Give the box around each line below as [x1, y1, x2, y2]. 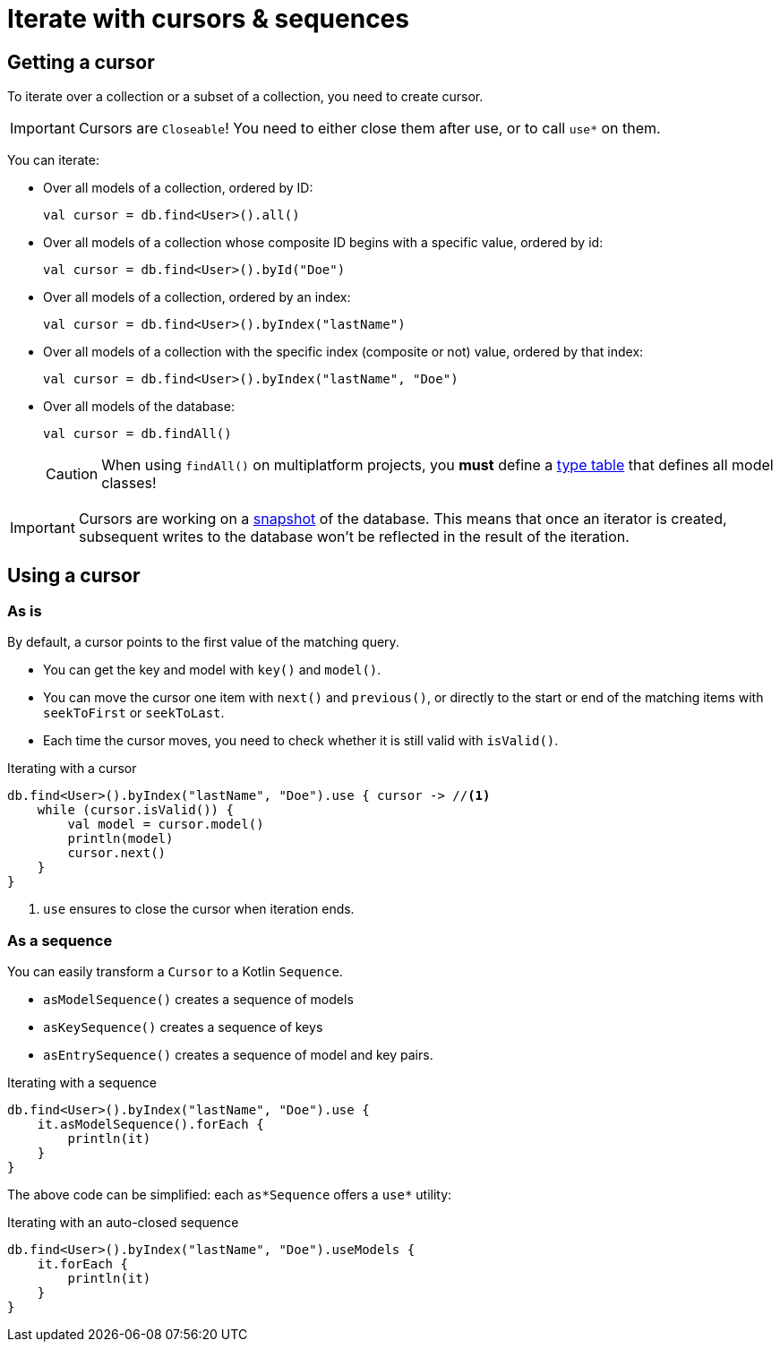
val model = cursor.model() [67, 817, 264, 832]
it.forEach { [37, 1257, 128, 1272]
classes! [101, 474, 157, 493]
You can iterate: [7, 152, 100, 168]
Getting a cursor [7, 50, 155, 73]
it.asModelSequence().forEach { [37, 1117, 264, 1132]
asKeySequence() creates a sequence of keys [43, 1019, 323, 1035]
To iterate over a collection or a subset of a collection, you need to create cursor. [7, 89, 484, 105]
